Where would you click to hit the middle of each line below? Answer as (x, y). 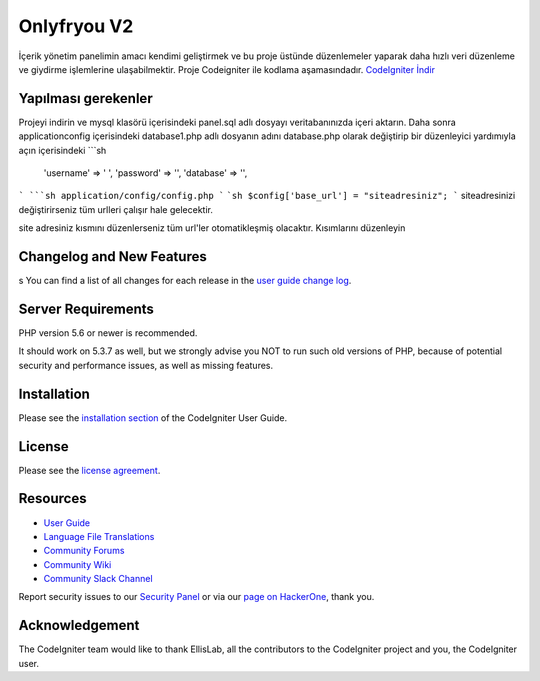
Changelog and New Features (112, 256)
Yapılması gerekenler (86, 98)
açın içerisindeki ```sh (62, 150)
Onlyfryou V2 (76, 26)
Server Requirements (86, 308)
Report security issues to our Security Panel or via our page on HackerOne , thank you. (196, 597)
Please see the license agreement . (89, 470)
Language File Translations (99, 536)
